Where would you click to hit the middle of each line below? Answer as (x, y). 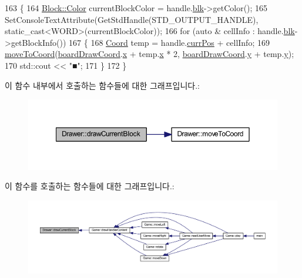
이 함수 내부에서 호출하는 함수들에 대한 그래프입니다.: (102, 85)
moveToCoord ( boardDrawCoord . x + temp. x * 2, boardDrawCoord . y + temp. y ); (150, 54)
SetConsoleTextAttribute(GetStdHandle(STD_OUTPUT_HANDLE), (132, 19)
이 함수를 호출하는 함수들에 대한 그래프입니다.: (90, 186)
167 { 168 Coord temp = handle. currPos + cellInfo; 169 (169, 42)
